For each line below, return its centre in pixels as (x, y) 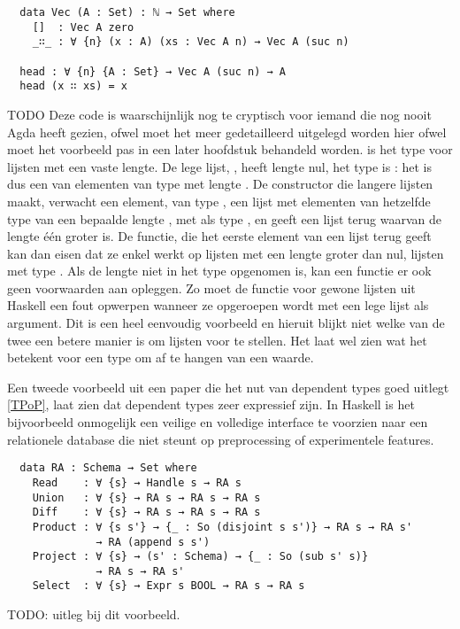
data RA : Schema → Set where (108, 468)
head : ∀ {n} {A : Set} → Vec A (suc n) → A (153, 71)
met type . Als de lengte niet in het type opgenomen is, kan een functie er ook (219, 271)
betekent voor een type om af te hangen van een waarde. (161, 357)
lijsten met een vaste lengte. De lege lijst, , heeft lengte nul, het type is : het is (220, 166)
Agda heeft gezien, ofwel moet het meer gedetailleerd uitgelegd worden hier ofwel (227, 132)
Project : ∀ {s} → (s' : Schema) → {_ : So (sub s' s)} (200, 557)
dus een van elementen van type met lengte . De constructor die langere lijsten (220, 184)
